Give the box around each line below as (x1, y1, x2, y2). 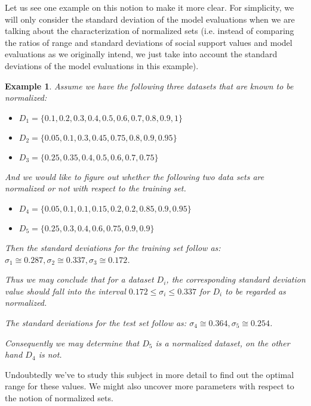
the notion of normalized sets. (5, 391, 113, 404)
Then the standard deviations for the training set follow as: (5, 241, 221, 253)
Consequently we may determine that (5, 336, 140, 349)
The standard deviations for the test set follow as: (5, 316, 187, 328)
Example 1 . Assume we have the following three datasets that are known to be (5, 79, 294, 92)
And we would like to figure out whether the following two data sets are (5, 170, 264, 182)
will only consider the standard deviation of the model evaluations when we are (5, 13, 295, 25)
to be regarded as (225, 284, 286, 297)
